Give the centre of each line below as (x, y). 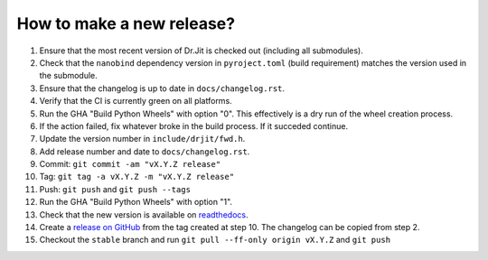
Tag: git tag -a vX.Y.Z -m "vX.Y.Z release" (137, 177)
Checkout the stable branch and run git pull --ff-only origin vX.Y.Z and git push (215, 240)
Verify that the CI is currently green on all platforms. (136, 101)
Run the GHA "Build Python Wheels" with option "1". (136, 202)
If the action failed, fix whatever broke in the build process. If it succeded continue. (193, 125)
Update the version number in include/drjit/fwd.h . (142, 139)
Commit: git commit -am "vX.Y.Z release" (130, 164)
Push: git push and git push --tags (115, 189)
